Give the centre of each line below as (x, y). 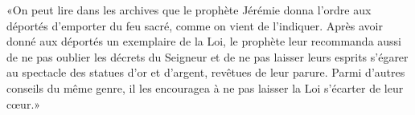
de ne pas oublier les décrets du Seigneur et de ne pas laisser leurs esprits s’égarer (207, 56)
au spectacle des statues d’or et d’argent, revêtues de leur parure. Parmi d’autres (206, 72)
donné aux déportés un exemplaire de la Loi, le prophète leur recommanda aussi (204, 41)
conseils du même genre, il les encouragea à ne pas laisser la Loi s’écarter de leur (205, 87)
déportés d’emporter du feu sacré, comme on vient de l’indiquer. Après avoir (195, 25)
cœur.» (24, 103)
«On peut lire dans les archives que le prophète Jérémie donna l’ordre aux (189, 10)
